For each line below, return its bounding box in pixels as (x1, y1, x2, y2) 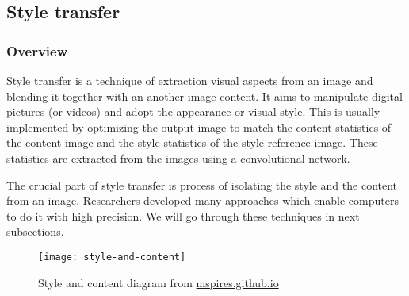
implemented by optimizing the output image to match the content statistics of (6, 118, 392, 135)
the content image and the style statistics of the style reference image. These (6, 134, 378, 151)
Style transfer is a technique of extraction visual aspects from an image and (6, 72, 373, 88)
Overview (6, 40, 68, 60)
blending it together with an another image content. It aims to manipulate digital (6, 87, 403, 104)
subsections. (6, 223, 64, 240)
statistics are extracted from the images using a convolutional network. (6, 149, 350, 166)
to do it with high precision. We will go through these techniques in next (6, 207, 360, 224)
